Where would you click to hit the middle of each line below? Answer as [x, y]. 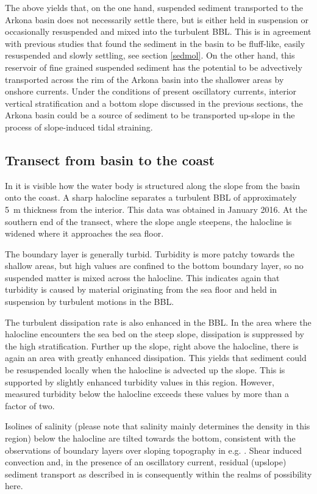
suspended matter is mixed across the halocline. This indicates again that [142, 277]
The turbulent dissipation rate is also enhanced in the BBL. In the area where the [158, 322]
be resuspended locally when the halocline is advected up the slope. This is [145, 370]
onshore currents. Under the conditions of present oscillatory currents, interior [151, 91]
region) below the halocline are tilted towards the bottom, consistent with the [150, 438]
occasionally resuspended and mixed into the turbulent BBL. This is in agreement [158, 31]
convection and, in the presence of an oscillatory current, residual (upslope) [146, 462]
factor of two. [30, 405]
